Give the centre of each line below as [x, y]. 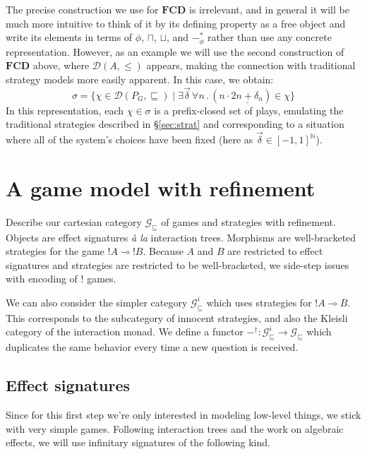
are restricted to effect [275, 251]
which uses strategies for [259, 302]
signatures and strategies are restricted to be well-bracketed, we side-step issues [178, 264]
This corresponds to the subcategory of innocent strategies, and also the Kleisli [177, 317]
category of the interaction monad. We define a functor [125, 331]
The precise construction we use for [82, 9]
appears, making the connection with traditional [251, 65]
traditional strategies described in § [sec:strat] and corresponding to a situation [175, 124]
